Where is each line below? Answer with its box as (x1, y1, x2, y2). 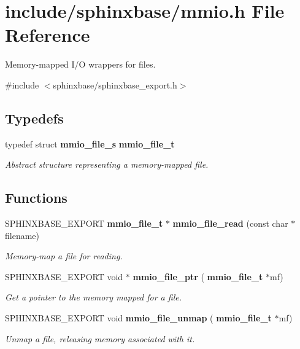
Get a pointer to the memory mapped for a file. (5, 291, 182, 304)
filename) (5, 229, 39, 241)
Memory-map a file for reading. (5, 249, 123, 262)
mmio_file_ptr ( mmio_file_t (133, 270, 263, 283)
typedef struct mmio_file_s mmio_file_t (5, 137, 175, 150)
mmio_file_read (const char (172, 217, 288, 230)
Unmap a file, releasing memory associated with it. (5, 332, 195, 345)
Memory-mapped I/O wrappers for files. (5, 58, 156, 71)
